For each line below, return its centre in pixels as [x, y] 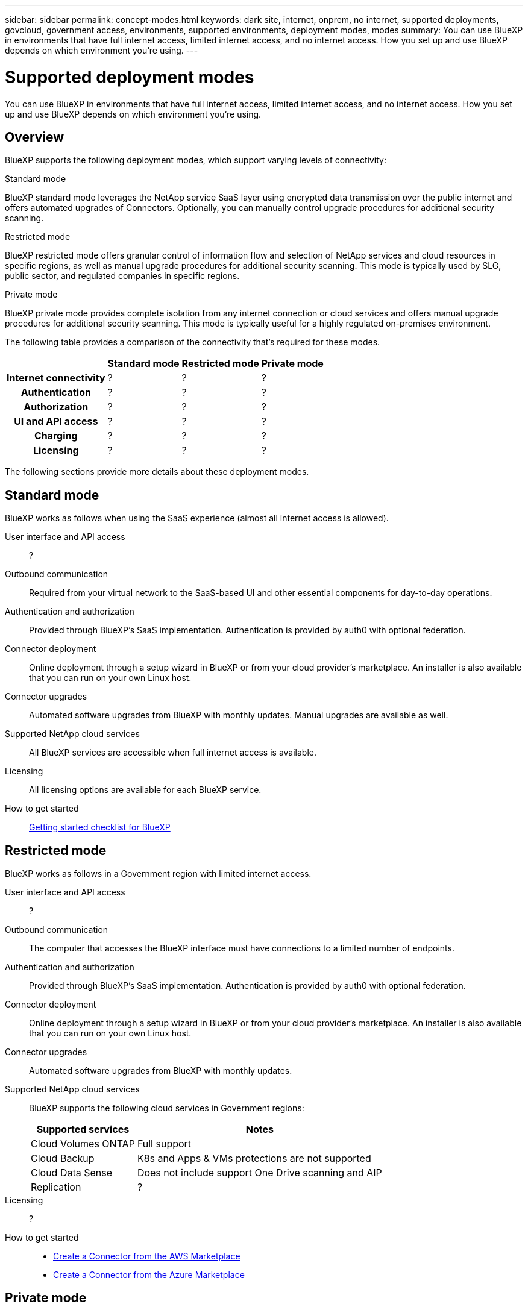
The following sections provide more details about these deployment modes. [157, 472]
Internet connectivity [56, 378]
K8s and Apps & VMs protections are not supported [254, 1158]
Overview [35, 137]
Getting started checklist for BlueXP [100, 827]
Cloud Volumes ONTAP [83, 1144]
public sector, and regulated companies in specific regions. [122, 276]
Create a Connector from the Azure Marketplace [149, 1275]
